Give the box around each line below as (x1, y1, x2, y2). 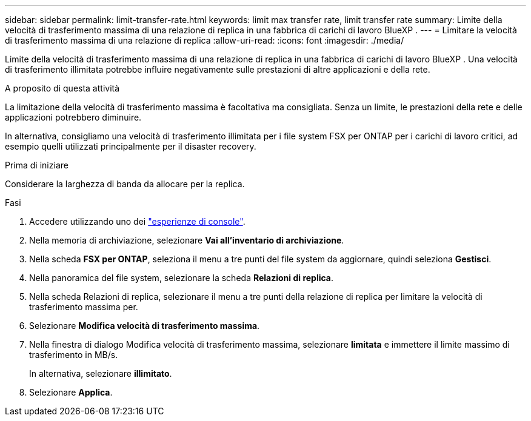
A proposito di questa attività (5, 83, 120, 93)
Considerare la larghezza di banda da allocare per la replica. (5, 179, 245, 189)
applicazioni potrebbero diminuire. (5, 112, 142, 122)
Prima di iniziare (5, 160, 68, 170)
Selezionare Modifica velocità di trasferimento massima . (29, 320, 260, 331)
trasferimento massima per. (29, 302, 138, 312)
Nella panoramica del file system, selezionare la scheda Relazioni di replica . (29, 273, 334, 283)
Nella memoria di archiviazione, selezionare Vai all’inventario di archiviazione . (29, 235, 344, 245)
